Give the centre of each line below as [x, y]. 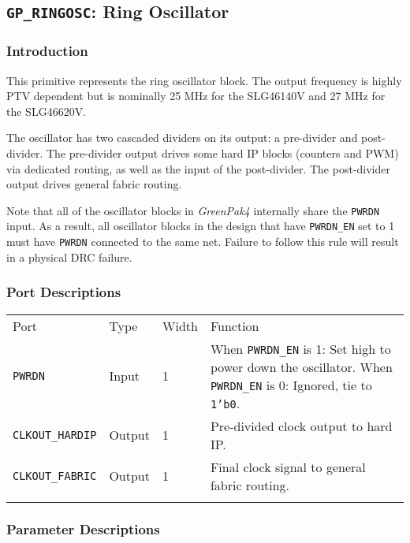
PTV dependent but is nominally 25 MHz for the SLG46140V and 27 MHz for [196, 96]
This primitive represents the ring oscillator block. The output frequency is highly [204, 80]
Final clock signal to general [288, 467]
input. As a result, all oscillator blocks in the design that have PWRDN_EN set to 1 [201, 226]
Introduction [47, 51]
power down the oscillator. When [301, 366]
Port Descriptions [64, 292]
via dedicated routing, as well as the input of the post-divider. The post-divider [198, 168]
